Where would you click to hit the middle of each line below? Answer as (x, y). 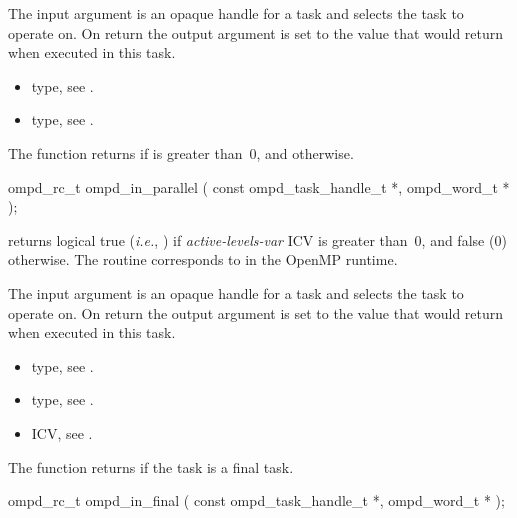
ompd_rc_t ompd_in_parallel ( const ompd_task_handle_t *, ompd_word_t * (259, 186)
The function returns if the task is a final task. (151, 466)
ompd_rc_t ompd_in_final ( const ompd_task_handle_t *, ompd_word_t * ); (256, 500)
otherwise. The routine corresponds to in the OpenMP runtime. (203, 259)
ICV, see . (62, 432)
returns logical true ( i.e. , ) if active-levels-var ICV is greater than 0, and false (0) (257, 239)
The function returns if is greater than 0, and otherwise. (181, 152)
